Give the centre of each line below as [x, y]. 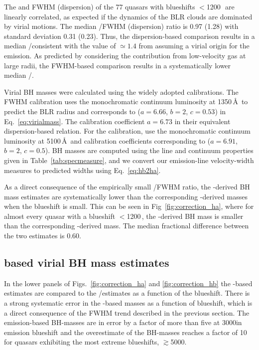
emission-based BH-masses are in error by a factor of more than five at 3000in [123, 322]
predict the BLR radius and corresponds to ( [72, 111]
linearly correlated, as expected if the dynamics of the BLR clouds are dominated [128, 16]
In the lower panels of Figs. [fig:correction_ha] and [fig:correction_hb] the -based [128, 283]
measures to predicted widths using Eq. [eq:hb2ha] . [82, 170]
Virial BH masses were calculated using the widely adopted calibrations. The [121, 91]
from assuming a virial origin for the [194, 46]
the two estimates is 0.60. [43, 236]
